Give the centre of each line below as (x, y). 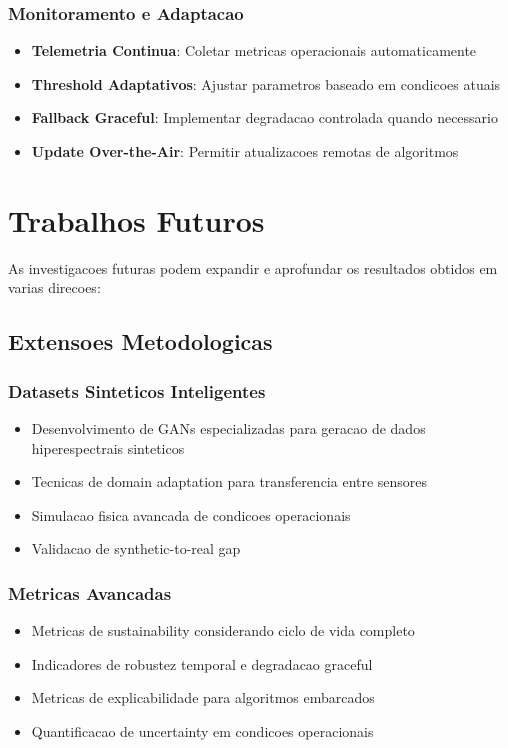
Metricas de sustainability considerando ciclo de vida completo (223, 630)
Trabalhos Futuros (136, 219)
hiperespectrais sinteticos (108, 447)
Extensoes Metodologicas (140, 341)
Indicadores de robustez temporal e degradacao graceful (202, 663)
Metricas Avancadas (90, 592)
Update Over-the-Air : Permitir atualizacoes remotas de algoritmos (245, 151)
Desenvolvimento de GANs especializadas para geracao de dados (228, 427)
